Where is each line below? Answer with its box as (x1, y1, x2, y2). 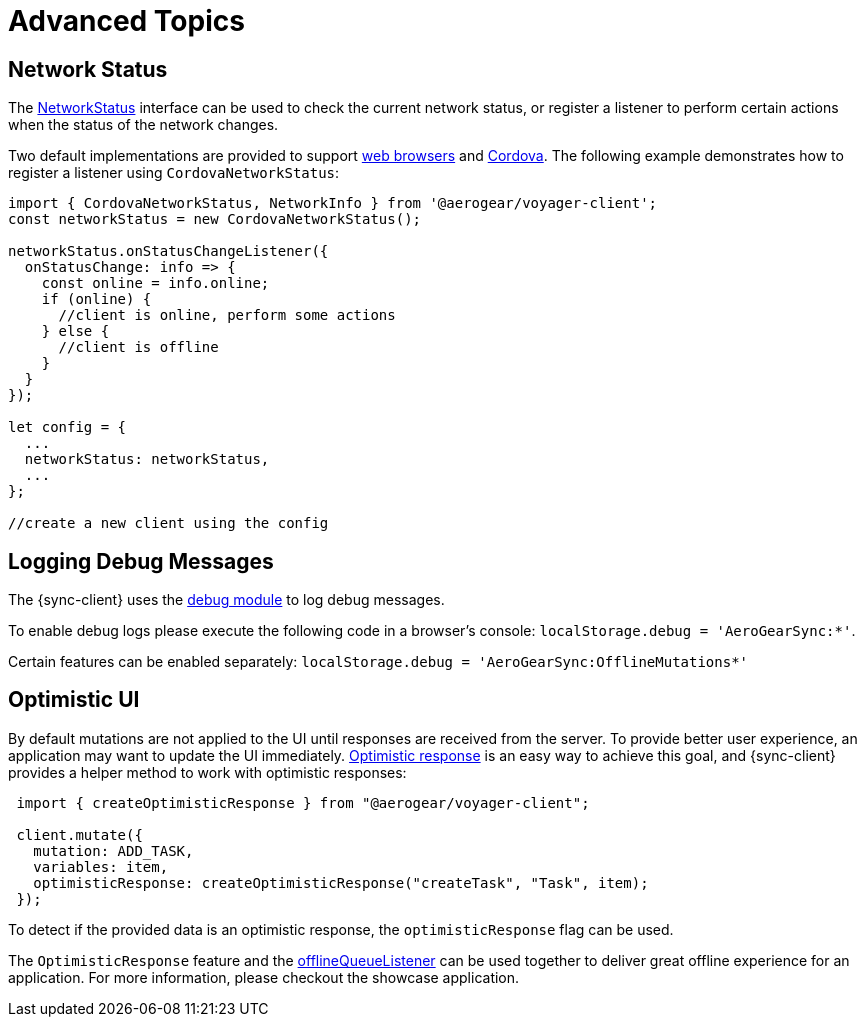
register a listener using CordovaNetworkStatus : (8, 164, 340, 182)
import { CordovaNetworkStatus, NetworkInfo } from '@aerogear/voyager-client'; (8, 195, 658, 212)
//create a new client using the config (8, 515, 329, 532)
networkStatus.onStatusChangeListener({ (8, 243, 329, 260)
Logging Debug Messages (8, 548, 274, 574)
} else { (41, 323, 110, 340)
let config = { (8, 419, 127, 436)
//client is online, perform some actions (58, 307, 396, 324)
